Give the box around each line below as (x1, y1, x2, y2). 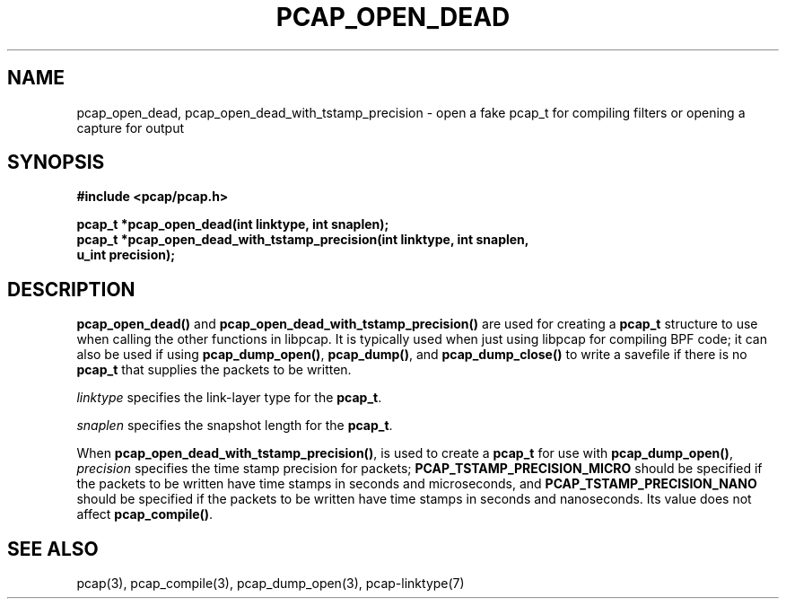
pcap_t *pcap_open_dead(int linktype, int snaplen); (76, 216, 389, 233)
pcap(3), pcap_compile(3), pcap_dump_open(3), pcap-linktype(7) (76, 575, 465, 592)
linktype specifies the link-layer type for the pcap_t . (76, 390, 382, 406)
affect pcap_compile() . (76, 506, 214, 523)
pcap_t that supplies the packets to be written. (76, 362, 352, 378)
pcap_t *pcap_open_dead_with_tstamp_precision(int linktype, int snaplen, (76, 232, 529, 248)
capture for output (76, 119, 185, 136)
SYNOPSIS (7, 151, 105, 174)
